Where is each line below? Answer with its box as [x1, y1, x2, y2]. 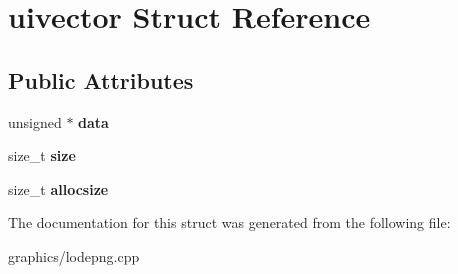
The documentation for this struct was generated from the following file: [8, 212, 451, 233]
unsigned [8, 111, 62, 132]
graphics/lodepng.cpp [8, 245, 140, 266]
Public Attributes [8, 64, 194, 95]
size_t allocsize [8, 178, 109, 199]
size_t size [8, 145, 76, 166]
